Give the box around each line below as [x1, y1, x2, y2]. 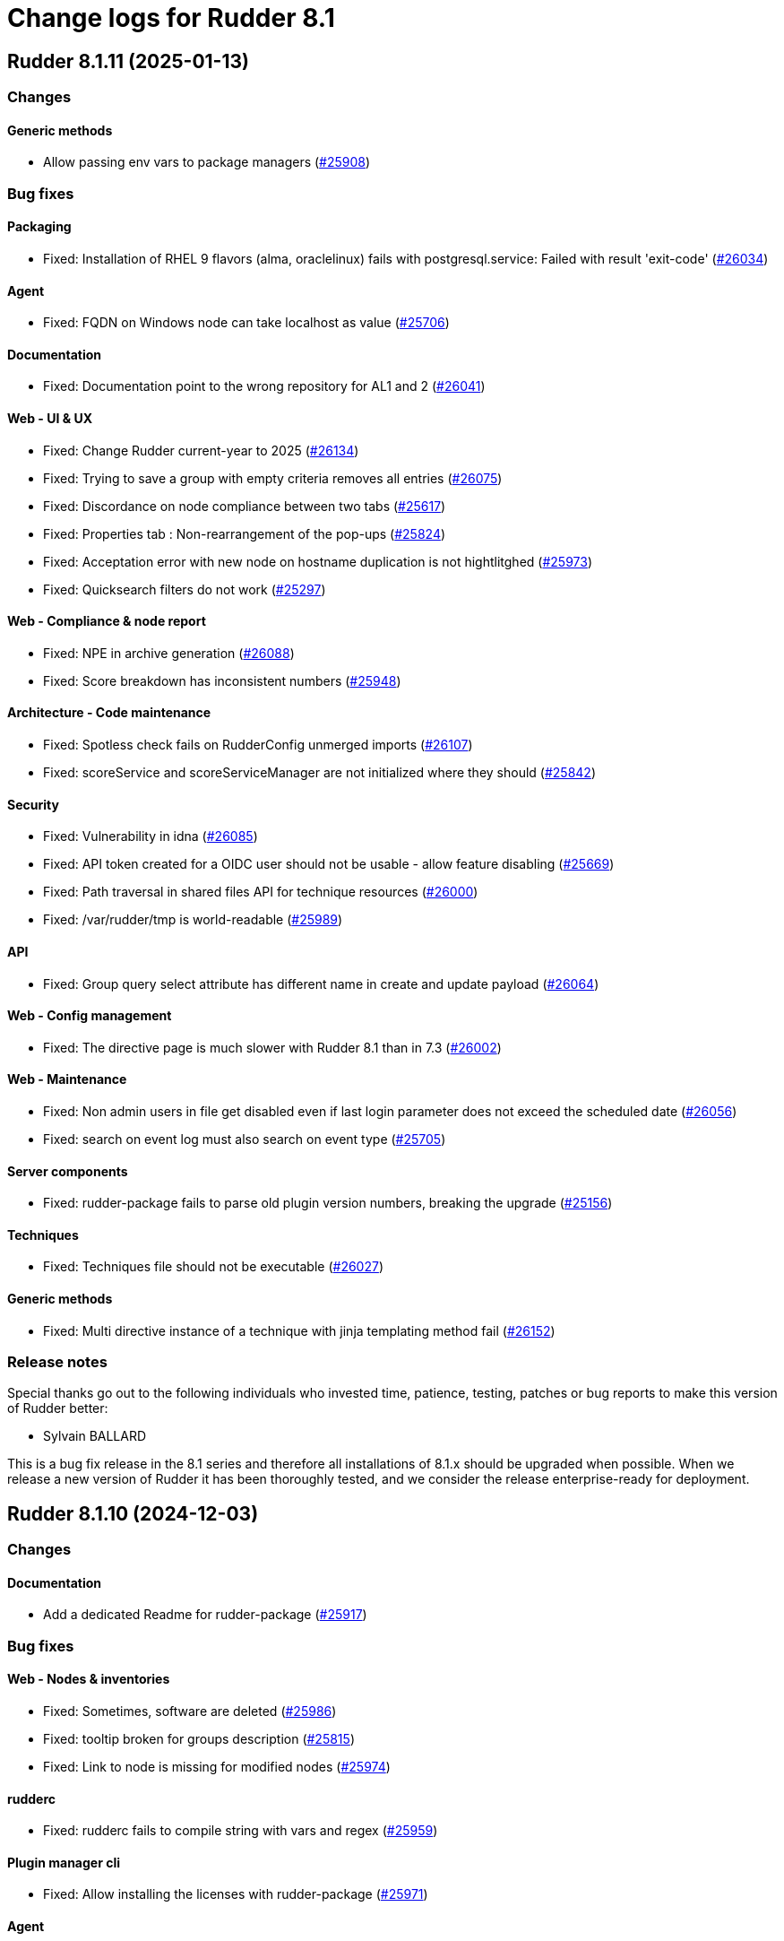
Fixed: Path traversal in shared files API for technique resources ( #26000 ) [43, 884, 478, 900]
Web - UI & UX [7, 411, 92, 427]
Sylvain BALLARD [43, 1428, 147, 1444]
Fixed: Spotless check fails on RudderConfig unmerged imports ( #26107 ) [43, 737, 473, 753]
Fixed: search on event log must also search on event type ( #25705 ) [43, 1131, 446, 1147]
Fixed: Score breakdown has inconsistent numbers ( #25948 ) [43, 672, 401, 689]
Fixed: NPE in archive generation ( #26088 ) [43, 645, 295, 661]
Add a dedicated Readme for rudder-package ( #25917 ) [43, 1607, 367, 1623]
